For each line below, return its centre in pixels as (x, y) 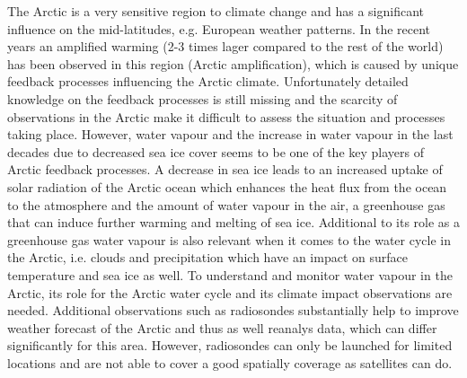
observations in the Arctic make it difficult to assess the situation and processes (226, 116)
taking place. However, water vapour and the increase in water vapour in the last (230, 134)
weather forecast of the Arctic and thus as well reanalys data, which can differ (222, 327)
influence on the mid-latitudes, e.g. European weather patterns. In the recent (219, 28)
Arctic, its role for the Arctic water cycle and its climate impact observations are (230, 292)
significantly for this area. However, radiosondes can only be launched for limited (230, 345)
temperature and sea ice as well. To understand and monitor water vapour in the (230, 274)
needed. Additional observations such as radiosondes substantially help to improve (233, 310)
